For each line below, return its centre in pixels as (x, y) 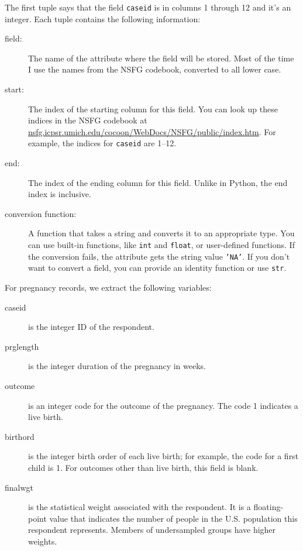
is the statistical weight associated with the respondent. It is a (140, 507)
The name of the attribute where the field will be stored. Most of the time (161, 58)
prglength (22, 346)
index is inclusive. (60, 194)
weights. (43, 541)
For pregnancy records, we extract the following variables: (108, 287)
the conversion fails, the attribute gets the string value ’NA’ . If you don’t (159, 256)
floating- (268, 507)
